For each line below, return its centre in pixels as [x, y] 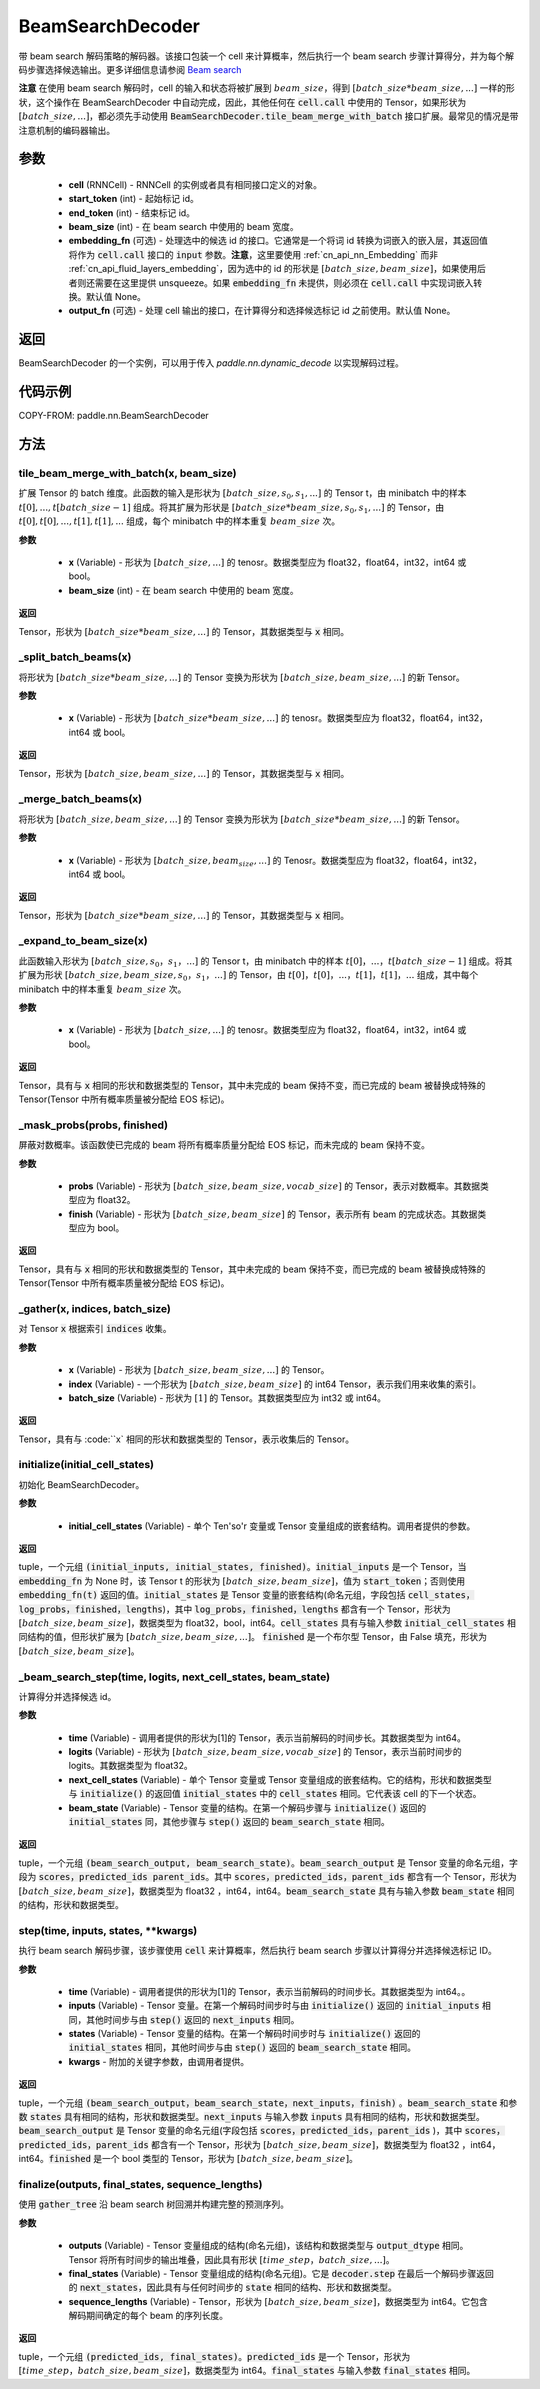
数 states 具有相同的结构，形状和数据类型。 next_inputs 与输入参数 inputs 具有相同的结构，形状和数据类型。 [251, 2117]
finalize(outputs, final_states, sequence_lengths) [140, 2184]
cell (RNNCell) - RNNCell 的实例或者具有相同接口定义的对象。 [195, 184]
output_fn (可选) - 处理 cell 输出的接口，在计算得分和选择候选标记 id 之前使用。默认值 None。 [262, 311]
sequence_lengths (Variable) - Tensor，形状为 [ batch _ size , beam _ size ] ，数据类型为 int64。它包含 [278, 2301]
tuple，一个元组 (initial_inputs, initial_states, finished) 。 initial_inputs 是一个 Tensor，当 [242, 1567]
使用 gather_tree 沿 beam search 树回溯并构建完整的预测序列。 [154, 2204]
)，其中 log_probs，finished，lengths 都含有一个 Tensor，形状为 [306, 1609]
